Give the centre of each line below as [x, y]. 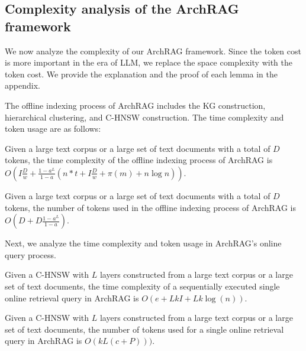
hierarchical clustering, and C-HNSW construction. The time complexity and [144, 117]
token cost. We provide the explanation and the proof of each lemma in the [141, 74]
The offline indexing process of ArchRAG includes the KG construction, [135, 105]
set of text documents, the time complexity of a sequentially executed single [142, 286]
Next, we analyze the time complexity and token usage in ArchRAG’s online [143, 243]
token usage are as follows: [53, 129]
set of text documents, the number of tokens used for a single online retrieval [144, 329]
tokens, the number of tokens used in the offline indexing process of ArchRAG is [151, 207]
